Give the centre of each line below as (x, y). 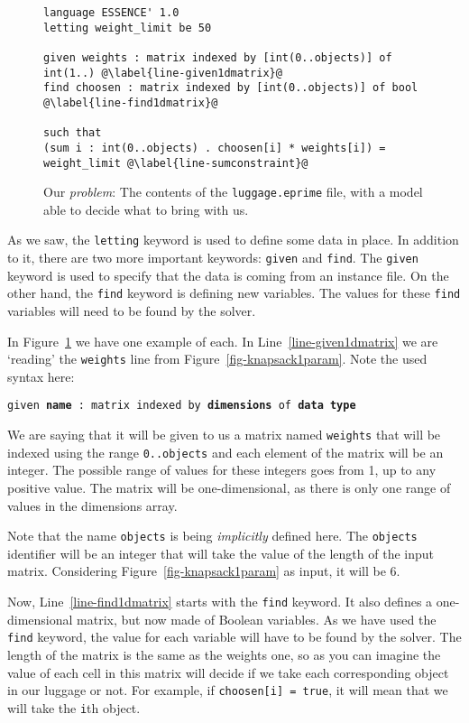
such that (73, 133)
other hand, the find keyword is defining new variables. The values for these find (234, 293)
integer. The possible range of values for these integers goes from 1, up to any (222, 470)
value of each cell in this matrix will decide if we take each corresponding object (228, 672)
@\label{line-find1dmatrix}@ (131, 102)
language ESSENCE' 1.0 (111, 13)
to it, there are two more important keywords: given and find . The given (213, 258)
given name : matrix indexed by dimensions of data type (182, 406)
